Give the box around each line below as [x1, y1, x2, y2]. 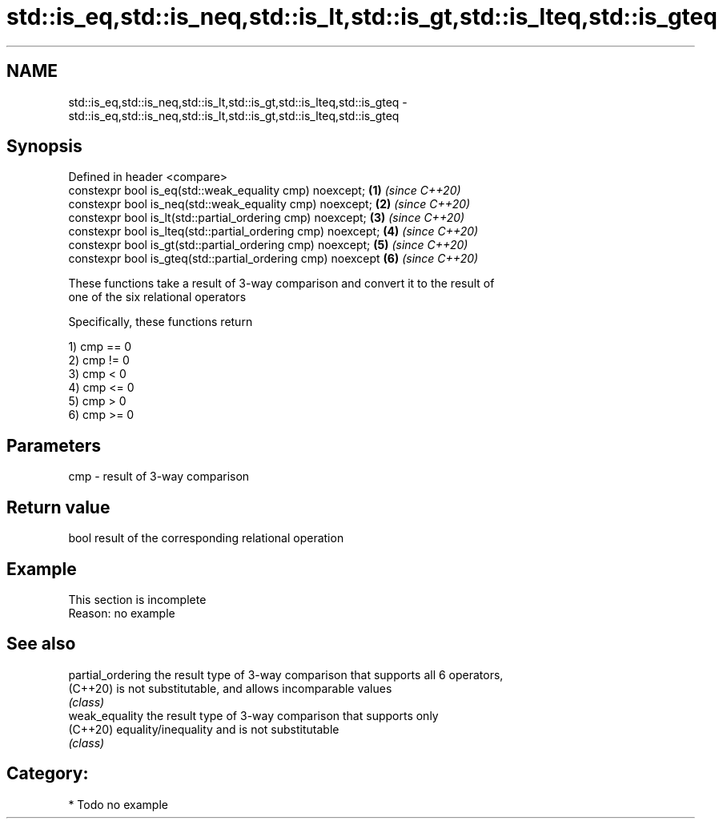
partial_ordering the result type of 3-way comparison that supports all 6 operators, [68, 667, 504, 682]
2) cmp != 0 [68, 353, 130, 368]
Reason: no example [68, 606, 175, 620]
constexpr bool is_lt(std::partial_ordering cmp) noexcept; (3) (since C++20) [68, 211, 465, 225]
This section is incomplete [68, 592, 207, 606]
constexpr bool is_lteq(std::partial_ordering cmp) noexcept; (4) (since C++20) [68, 224, 479, 239]
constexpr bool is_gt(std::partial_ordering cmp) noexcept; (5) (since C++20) [68, 238, 468, 252]
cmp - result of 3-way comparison [68, 469, 250, 484]
